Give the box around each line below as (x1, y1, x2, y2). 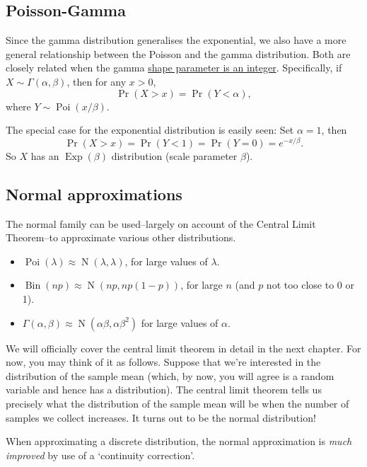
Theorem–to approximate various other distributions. (6, 230, 236, 245)
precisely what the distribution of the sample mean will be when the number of (6, 396, 349, 410)
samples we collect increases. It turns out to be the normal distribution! (6, 410, 316, 425)
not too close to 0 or (266, 277, 355, 292)
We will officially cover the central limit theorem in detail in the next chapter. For (6, 340, 361, 355)
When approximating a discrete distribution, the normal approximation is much (6, 434, 352, 449)
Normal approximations (6, 183, 182, 204)
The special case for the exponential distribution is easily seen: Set (6, 122, 294, 137)
